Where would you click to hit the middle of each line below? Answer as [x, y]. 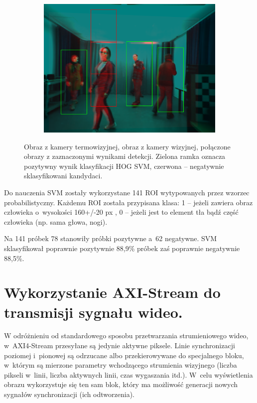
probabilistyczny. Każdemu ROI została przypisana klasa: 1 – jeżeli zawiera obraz [128, 202]
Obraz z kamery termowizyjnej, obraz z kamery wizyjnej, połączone [127, 146]
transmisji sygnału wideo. [93, 312]
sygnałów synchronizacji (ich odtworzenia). [69, 394]
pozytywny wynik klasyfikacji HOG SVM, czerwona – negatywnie [124, 166]
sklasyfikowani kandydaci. [63, 176]
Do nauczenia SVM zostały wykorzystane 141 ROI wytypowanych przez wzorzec [127, 192]
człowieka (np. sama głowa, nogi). [56, 221]
